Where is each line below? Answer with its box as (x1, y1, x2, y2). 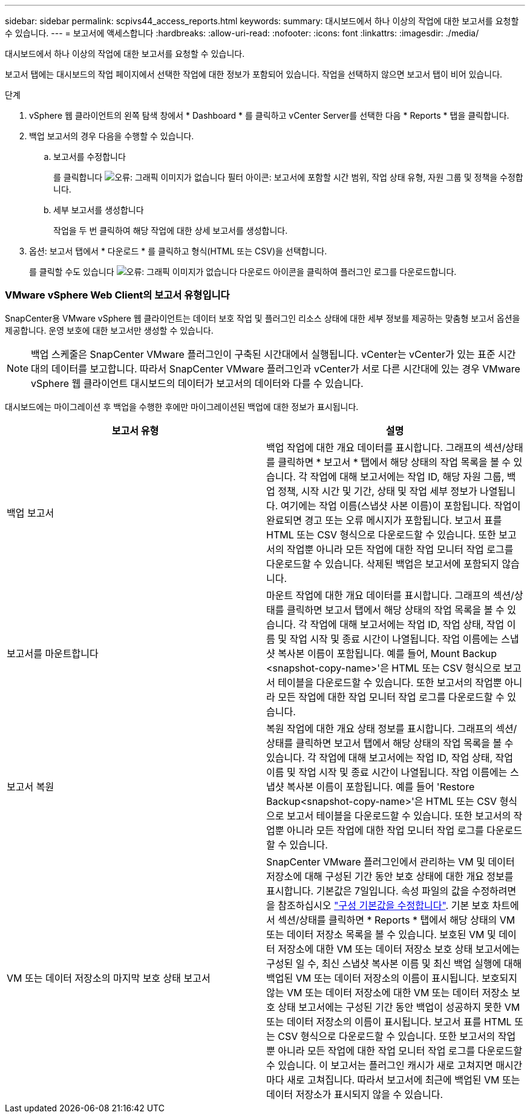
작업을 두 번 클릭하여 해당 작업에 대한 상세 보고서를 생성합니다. (53, 225, 288, 236)
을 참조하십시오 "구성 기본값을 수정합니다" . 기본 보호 (266, 899, 490, 911)
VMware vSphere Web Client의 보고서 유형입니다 (5, 289, 230, 302)
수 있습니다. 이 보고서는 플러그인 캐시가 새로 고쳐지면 (266, 1059, 493, 1071)
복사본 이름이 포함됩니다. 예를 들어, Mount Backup (278, 647, 497, 660)
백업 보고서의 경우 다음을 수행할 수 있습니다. (29, 131, 194, 141)
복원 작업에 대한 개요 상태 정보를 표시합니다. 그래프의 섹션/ (266, 722, 517, 735)
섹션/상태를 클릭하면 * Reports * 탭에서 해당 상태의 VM (278, 913, 515, 926)
